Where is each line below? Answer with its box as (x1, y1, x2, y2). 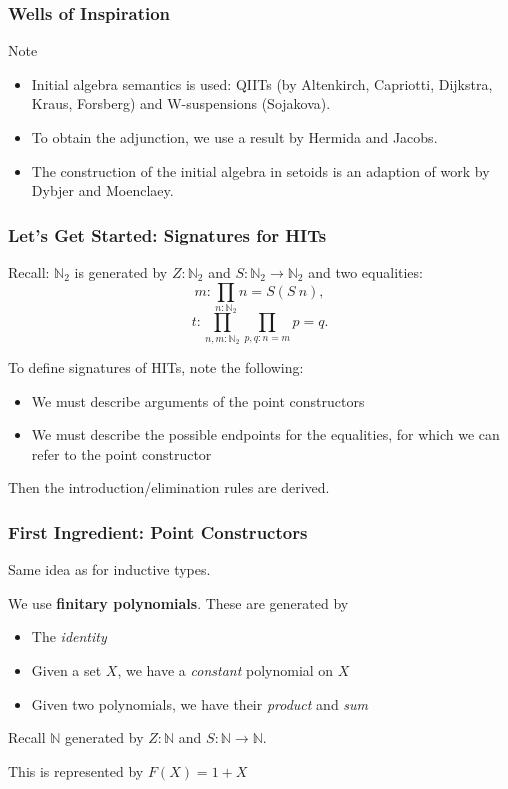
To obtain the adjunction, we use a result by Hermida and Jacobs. (31, 127, 438, 147)
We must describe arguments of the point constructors (31, 390, 365, 411)
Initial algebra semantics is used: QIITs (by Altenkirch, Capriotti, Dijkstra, (31, 73, 493, 94)
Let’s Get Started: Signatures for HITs (8, 222, 327, 247)
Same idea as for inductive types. (8, 559, 211, 580)
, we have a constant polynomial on (117, 660, 334, 681)
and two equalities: (308, 262, 423, 282)
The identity (31, 626, 107, 647)
